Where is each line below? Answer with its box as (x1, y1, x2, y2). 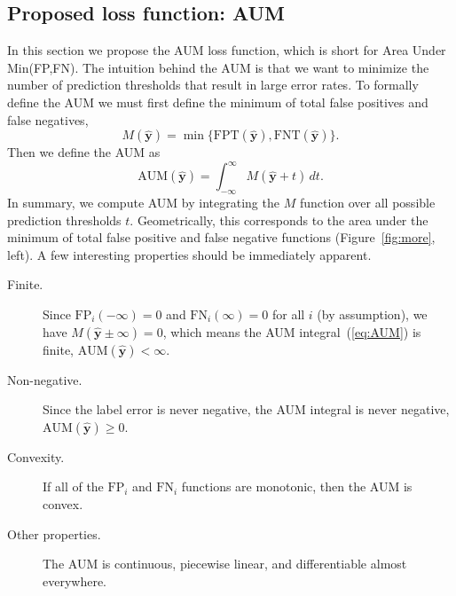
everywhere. (43, 571, 107, 590)
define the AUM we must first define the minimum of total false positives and (7, 92, 428, 111)
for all (271, 305, 305, 324)
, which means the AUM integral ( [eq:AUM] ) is (162, 322, 421, 341)
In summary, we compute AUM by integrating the (7, 193, 279, 212)
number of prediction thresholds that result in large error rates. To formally (7, 75, 419, 94)
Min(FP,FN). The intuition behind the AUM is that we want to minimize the (7, 58, 429, 76)
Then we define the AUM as (7, 143, 161, 161)
